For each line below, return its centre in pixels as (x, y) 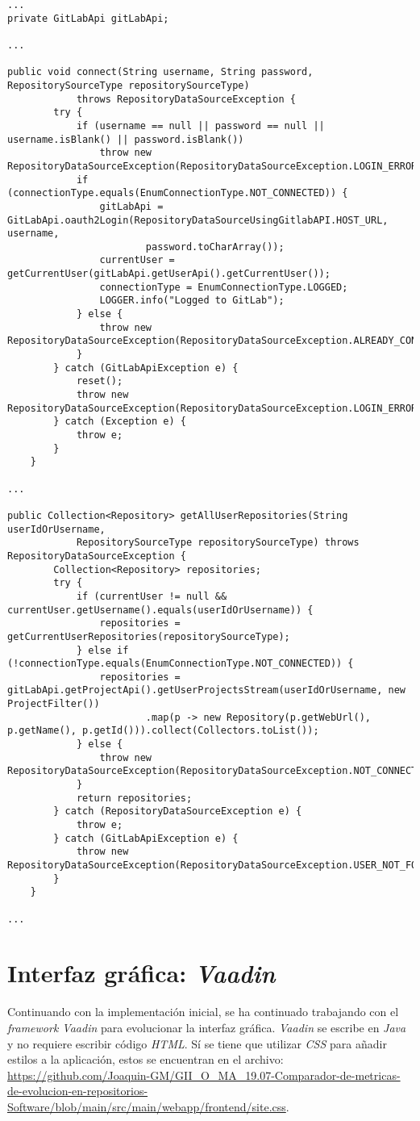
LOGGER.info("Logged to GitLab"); (192, 301)
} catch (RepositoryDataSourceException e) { (178, 811)
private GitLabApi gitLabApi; (88, 18)
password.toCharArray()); (215, 247)
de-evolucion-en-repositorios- (78, 1091)
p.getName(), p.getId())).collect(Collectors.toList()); (163, 731)
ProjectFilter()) (54, 704)
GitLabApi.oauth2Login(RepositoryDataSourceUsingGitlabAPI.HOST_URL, (198, 220)
